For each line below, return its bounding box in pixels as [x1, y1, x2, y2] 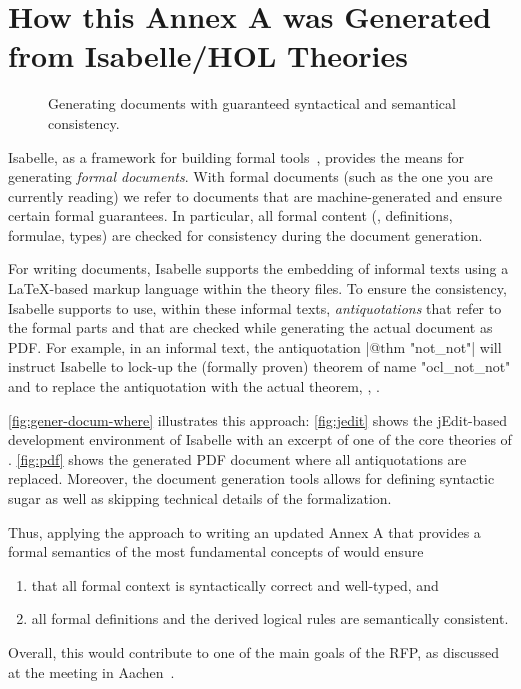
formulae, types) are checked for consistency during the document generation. [8, 224, 483, 245]
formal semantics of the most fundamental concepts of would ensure [8, 541, 424, 562]
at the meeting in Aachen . [8, 661, 175, 682]
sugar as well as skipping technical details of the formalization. [8, 488, 392, 508]
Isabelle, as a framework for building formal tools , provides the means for [8, 146, 465, 167]
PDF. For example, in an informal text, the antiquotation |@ [8, 336, 381, 357]
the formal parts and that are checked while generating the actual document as [8, 317, 493, 338]
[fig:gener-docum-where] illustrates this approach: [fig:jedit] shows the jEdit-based [8, 409, 508, 430]
